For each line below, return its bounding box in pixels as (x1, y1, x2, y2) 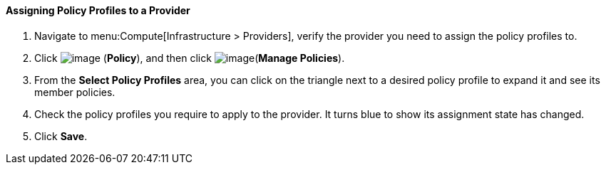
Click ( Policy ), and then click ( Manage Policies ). (34, 51, 345, 64)
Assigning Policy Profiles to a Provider (6, 4, 190, 16)
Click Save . (34, 129, 88, 142)
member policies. (34, 85, 115, 98)
